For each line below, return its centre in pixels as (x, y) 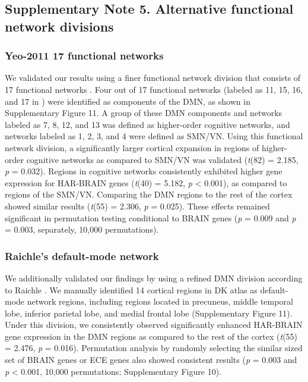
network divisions (59, 26)
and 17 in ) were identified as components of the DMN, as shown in (128, 101)
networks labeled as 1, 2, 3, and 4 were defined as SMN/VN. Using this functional (154, 136)
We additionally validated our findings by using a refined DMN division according (154, 278)
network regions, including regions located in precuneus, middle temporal (160, 301)
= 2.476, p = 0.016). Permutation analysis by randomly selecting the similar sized (154, 348)
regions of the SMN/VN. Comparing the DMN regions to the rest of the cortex (149, 194)
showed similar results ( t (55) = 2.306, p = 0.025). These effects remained (137, 206)
